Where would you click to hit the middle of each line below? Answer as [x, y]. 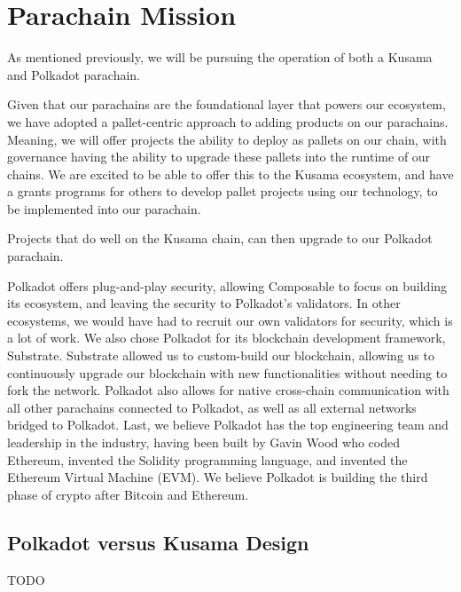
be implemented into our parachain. [104, 208]
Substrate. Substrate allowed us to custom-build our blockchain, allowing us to [221, 355]
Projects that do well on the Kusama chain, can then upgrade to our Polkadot [220, 238]
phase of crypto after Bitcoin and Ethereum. [128, 494]
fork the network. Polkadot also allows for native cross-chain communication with [228, 390]
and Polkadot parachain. [74, 74]
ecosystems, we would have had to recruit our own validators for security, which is [230, 320]
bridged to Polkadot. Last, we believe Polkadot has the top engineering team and [228, 425]
